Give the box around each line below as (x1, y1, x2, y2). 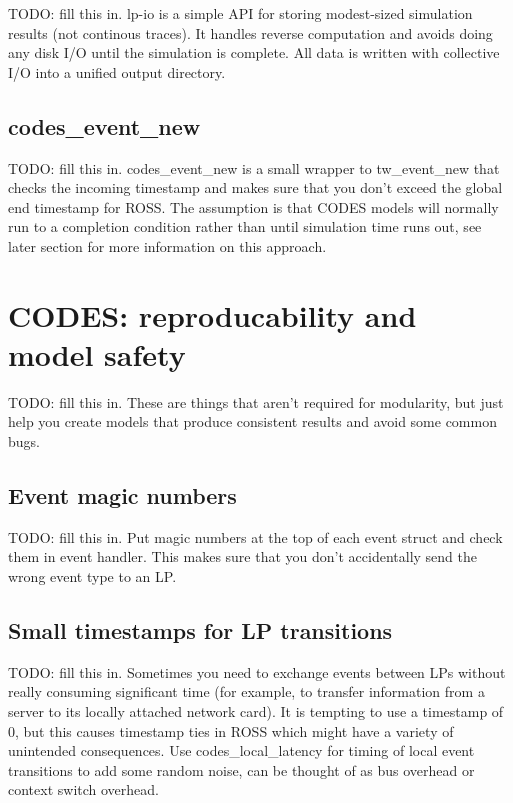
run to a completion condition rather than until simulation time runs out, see (8, 216, 482, 237)
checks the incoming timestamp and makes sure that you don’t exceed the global (8, 177, 503, 198)
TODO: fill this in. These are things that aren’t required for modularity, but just (8, 391, 504, 412)
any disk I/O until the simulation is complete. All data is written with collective (8, 42, 500, 63)
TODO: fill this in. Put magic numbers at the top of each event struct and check (8, 526, 503, 547)
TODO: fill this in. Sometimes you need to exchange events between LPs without (8, 661, 506, 682)
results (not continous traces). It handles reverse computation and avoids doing (8, 22, 493, 43)
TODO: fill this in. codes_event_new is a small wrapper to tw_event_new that (8, 157, 500, 178)
